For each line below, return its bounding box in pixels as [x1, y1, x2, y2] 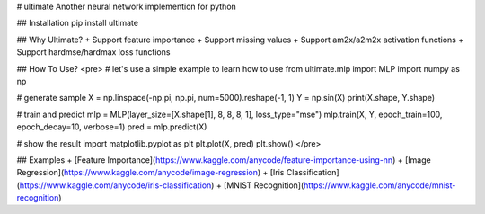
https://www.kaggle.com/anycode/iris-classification [19, 180, 212, 191]
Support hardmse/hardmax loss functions [16, 47, 171, 58]
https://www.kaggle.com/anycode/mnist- [304, 180, 456, 191]
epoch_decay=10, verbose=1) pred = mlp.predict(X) [16, 121, 207, 132]
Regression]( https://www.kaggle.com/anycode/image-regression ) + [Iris [16, 167, 285, 178]
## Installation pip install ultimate [16, 18, 139, 29]
